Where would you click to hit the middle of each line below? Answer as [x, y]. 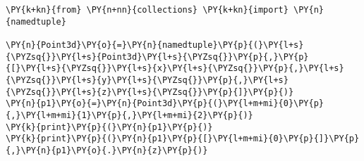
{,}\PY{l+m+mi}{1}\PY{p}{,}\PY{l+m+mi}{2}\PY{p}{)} [129, 115]
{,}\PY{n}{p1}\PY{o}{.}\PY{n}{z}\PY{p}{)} [107, 150]
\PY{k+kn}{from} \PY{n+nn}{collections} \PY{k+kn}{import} [147, 10]
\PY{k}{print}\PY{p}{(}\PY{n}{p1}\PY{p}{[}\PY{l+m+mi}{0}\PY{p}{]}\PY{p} [183, 139]
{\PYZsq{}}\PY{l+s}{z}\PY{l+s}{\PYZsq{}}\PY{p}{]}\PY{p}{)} [150, 92]
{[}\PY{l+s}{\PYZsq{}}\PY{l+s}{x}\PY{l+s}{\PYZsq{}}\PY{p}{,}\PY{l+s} [175, 69]
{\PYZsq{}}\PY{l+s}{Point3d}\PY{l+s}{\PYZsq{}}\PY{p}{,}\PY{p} [157, 57]
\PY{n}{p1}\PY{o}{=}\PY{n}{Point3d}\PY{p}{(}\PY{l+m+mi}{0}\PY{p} [165, 104]
